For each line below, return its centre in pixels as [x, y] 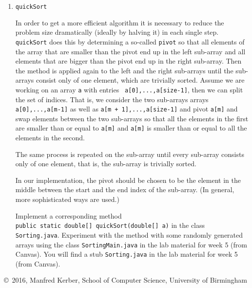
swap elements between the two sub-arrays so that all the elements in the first [132, 118]
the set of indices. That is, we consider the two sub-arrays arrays [112, 99]
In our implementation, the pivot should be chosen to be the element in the [128, 180]
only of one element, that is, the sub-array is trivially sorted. [106, 164]
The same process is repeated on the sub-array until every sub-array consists [130, 154]
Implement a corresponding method [68, 215]
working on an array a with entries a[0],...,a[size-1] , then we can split [129, 89]
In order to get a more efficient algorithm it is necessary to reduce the [120, 22]
